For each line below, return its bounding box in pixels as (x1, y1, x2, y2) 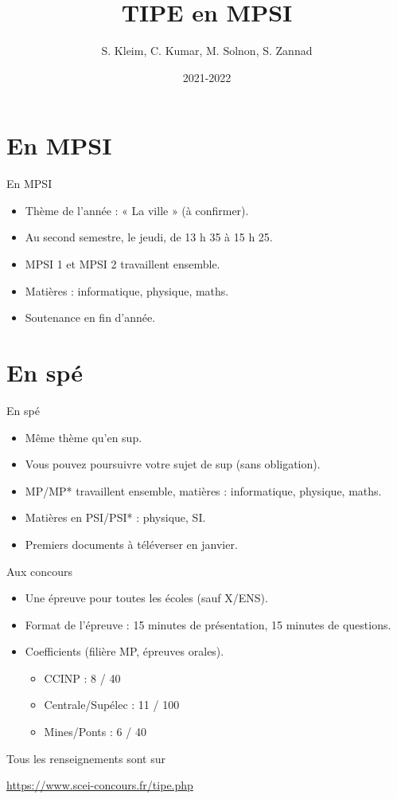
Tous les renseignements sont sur (6, 750, 166, 766)
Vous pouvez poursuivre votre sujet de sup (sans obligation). (25, 456, 321, 472)
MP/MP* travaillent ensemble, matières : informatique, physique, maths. (25, 482, 382, 499)
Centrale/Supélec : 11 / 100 (44, 696, 180, 713)
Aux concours (6, 562, 72, 579)
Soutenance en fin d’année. (25, 309, 156, 326)
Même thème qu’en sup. (25, 429, 142, 445)
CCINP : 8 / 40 (44, 669, 121, 686)
